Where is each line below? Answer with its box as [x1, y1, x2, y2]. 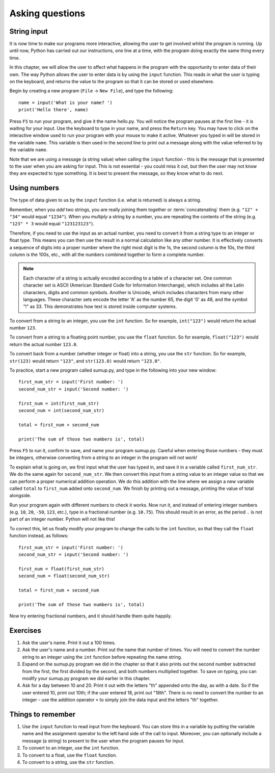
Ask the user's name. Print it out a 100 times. [22, 640, 116, 646]
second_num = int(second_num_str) [18, 407, 104, 413]
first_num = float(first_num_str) [18, 566, 104, 572]
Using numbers [9, 184, 60, 192]
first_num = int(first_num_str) [18, 400, 99, 406]
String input [9, 27, 48, 36]
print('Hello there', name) [18, 107, 89, 113]
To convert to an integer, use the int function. [22, 745, 120, 751]
